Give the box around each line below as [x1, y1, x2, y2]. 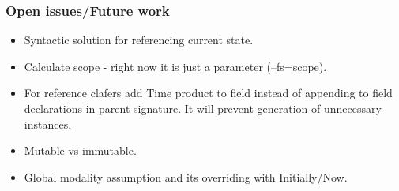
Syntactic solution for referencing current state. [24, 32, 254, 48]
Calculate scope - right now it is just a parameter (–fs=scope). [24, 58, 327, 74]
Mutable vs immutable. [24, 142, 137, 159]
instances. [24, 115, 72, 132]
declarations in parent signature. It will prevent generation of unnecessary [24, 100, 382, 116]
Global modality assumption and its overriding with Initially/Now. [24, 168, 348, 185]
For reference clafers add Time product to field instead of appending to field [24, 84, 393, 101]
